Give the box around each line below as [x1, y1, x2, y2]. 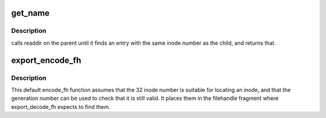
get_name [11, 8, 50, 18]
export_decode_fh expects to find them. [11, 103, 110, 110]
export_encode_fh [11, 55, 81, 65]
